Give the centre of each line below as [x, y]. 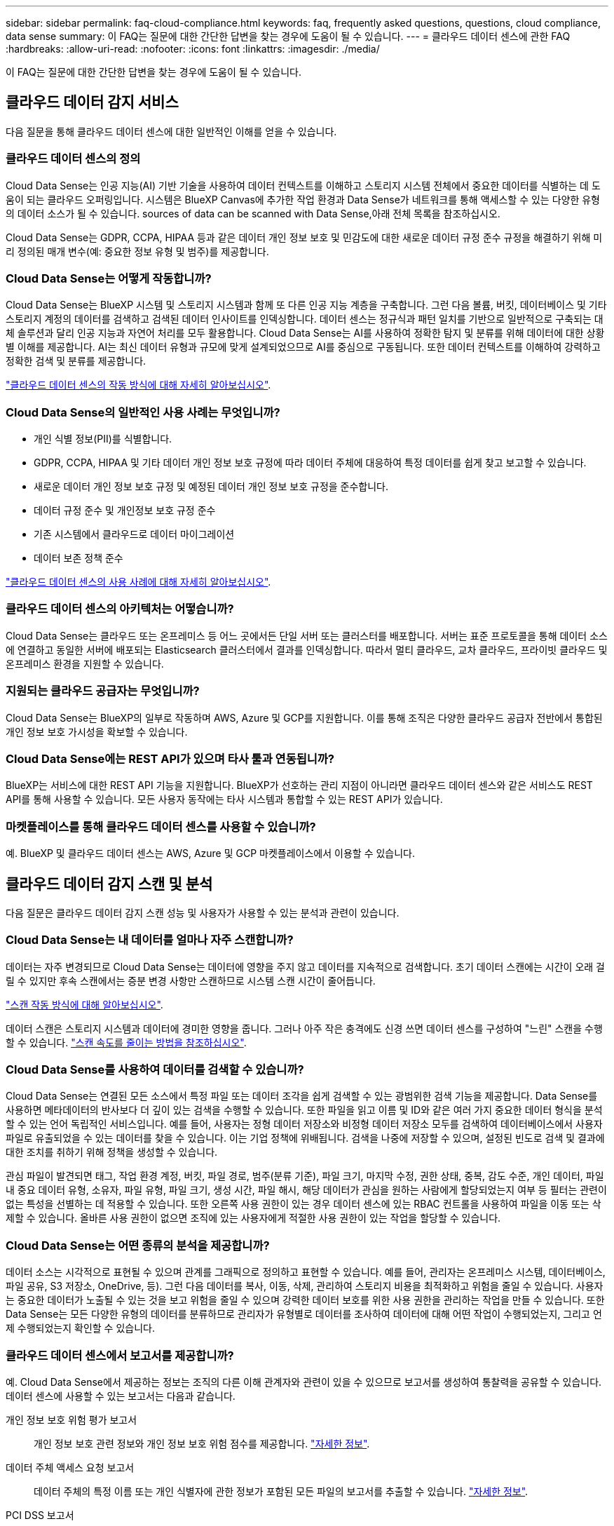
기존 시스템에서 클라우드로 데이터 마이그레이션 [134, 534]
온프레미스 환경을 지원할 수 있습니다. [85, 663]
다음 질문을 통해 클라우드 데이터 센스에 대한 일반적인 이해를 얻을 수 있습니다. [171, 131]
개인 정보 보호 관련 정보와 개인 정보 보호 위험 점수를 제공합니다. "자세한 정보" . [202, 1443]
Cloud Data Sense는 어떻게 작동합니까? [109, 278]
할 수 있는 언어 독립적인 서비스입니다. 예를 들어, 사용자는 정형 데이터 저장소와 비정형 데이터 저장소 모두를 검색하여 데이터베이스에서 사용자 [304, 1124]
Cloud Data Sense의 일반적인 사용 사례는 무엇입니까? [143, 412]
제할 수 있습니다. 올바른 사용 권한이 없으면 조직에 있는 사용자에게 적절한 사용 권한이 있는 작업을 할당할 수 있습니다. [253, 1218]
